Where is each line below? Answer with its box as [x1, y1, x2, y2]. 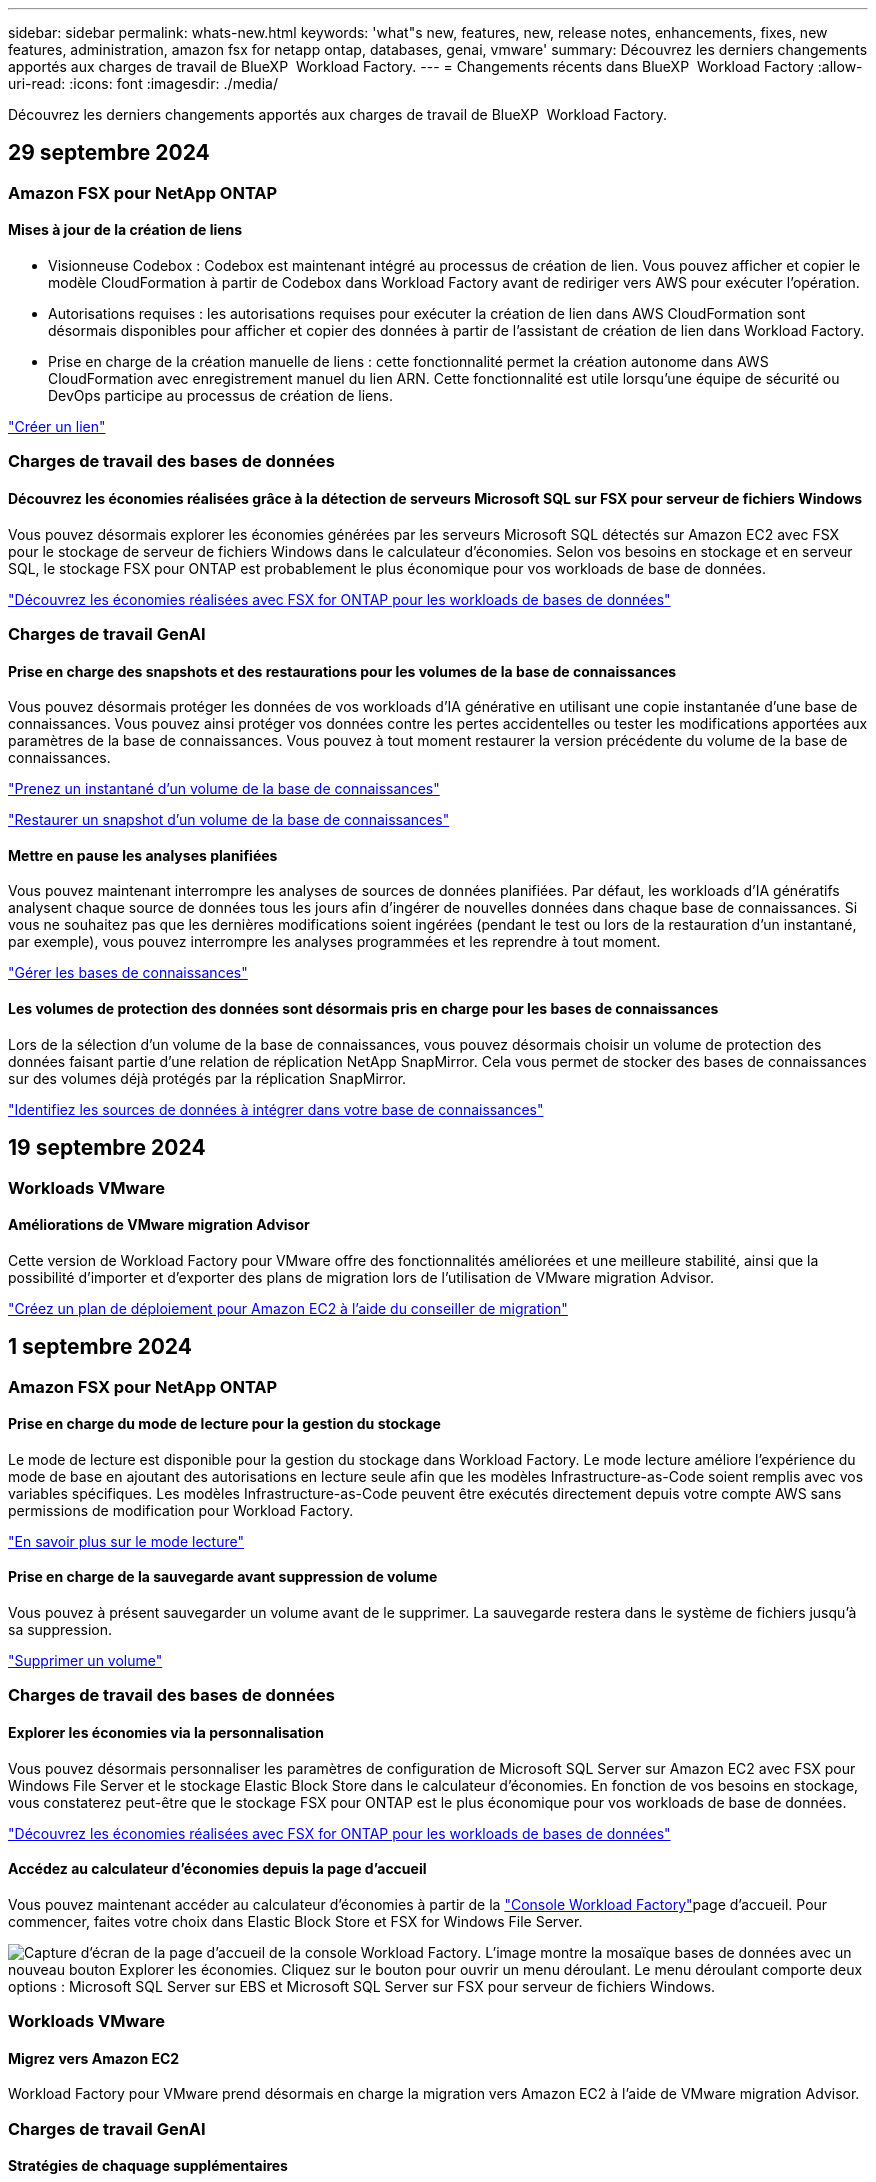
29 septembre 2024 [8, 140, 210, 166]
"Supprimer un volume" [8, 1652, 163, 1670]
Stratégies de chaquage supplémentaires [8, 2157, 288, 2175]
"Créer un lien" [8, 418, 106, 436]
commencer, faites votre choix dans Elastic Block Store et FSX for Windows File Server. [8, 1912, 583, 1930]
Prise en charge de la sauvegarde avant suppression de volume [8, 1568, 438, 1586]
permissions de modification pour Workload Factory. [8, 1501, 354, 1519]
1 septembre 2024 [8, 1334, 192, 1360]
